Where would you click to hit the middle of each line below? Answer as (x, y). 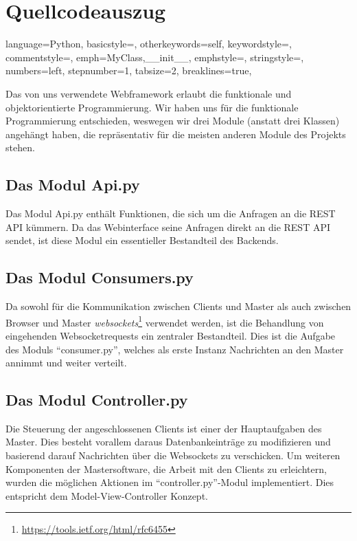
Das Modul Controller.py (97, 400)
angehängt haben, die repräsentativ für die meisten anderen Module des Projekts (176, 134)
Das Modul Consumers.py (100, 277)
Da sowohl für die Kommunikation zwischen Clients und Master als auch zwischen (178, 306)
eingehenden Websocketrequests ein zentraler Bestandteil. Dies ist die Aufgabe (171, 335)
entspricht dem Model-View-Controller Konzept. (107, 495)
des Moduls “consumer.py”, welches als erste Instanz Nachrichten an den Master (175, 349)
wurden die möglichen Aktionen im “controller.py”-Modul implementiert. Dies (170, 482)
